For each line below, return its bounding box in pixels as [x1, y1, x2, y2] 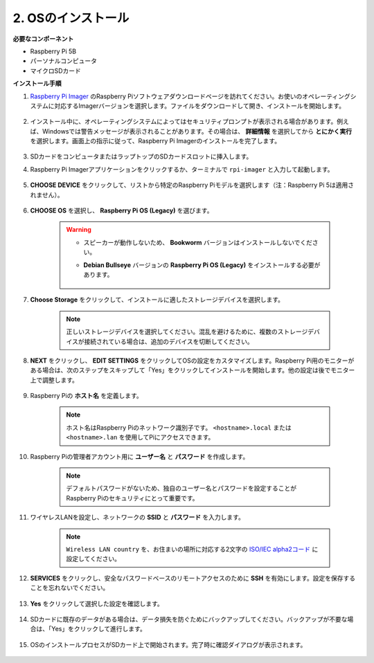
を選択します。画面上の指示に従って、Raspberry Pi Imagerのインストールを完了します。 [30, 137, 280, 145]
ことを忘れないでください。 [30, 583, 109, 592]
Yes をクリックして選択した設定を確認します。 [30, 599, 164, 608]
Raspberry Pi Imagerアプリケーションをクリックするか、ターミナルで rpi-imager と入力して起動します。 [30, 165, 334, 173]
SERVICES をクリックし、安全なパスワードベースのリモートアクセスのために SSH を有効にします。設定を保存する [30, 574, 356, 582]
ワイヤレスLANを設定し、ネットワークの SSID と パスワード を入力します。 [30, 513, 245, 522]
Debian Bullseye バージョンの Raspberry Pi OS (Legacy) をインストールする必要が [83, 260, 321, 269]
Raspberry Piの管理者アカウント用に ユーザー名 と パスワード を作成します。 [30, 452, 249, 460]
